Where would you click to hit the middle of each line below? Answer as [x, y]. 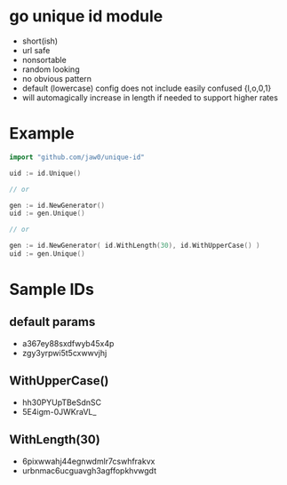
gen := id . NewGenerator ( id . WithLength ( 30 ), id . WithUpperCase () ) [135, 246]
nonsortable [44, 60]
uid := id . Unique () [45, 173]
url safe [36, 50]
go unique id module [86, 16]
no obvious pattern [56, 78]
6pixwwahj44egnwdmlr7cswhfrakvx [88, 461]
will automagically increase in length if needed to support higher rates [150, 97]
